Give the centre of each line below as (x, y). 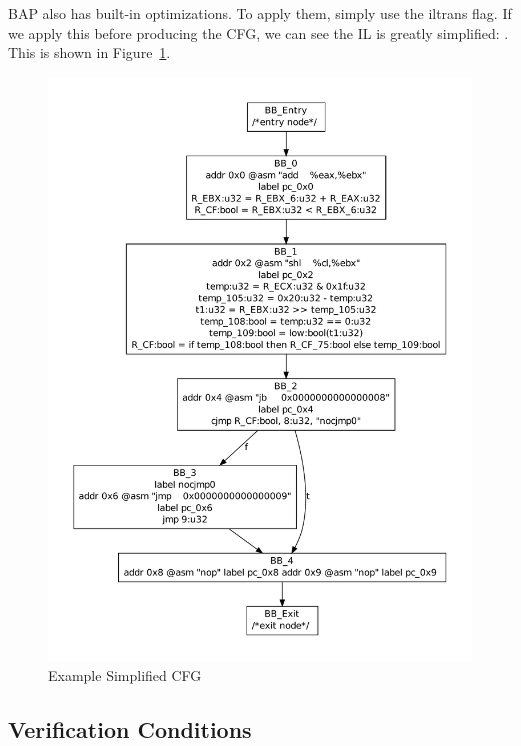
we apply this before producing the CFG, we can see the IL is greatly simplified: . (258, 32)
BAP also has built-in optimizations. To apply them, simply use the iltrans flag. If (260, 13)
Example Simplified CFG (125, 674)
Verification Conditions (130, 728)
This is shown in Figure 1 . (89, 52)
